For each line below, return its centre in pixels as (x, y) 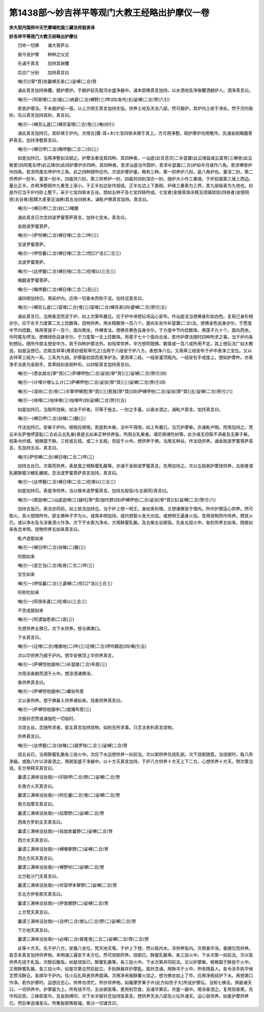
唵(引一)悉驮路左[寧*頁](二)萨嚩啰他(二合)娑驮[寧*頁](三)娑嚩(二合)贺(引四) (92, 373)
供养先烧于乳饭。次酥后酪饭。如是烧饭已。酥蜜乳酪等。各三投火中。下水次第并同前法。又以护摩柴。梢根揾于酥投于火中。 (131, 962)
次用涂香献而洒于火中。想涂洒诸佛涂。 (56, 673)
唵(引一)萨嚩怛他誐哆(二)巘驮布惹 (51, 691)
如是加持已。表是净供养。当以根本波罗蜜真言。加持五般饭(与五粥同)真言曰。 (94, 491)
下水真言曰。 (30, 638)
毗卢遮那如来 (30, 538)
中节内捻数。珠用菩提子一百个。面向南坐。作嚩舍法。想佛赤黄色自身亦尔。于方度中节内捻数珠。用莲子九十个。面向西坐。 (131, 330)
